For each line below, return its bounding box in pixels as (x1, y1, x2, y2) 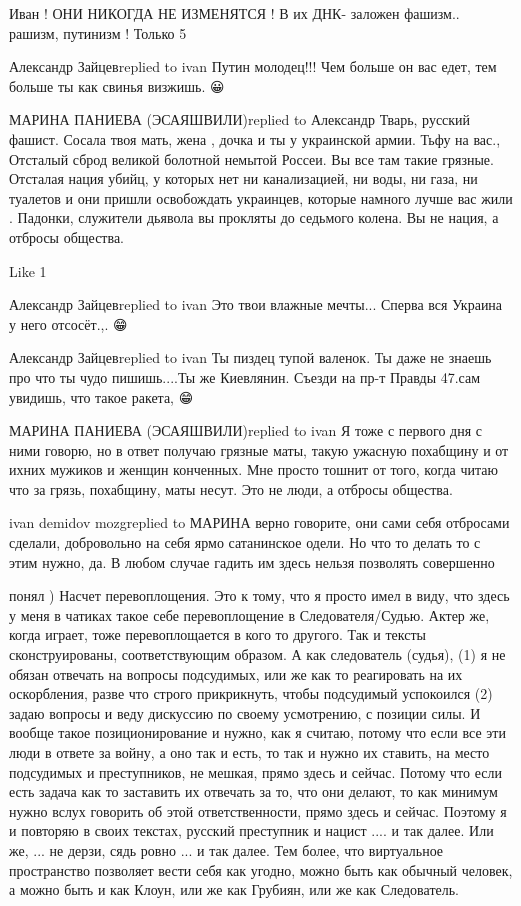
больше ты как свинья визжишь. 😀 (9, 75, 225, 96)
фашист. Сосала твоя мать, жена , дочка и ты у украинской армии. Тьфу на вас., (9, 128, 501, 149)
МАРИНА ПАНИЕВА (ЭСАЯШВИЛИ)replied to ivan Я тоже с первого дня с (9, 420, 482, 441)
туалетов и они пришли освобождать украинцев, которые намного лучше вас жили (9, 187, 513, 208)
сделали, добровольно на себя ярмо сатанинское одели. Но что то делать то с (9, 532, 481, 553)
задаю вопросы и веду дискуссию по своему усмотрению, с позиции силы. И (9, 702, 481, 723)
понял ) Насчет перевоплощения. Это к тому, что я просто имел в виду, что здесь (9, 585, 510, 606)
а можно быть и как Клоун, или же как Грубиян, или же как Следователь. (9, 879, 459, 900)
